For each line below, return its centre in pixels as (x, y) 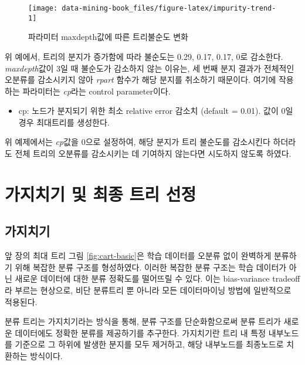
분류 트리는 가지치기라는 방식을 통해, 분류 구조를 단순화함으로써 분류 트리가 (143, 321)
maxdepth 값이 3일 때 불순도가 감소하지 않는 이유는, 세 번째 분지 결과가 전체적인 (150, 68)
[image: (43, 8)
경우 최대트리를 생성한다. (64, 122)
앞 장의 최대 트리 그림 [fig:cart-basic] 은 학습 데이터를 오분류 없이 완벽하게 (138, 256)
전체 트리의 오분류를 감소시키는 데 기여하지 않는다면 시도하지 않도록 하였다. (153, 153)
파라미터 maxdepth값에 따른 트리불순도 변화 (108, 37)
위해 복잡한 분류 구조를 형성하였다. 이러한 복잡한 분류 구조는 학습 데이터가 (151, 267)
